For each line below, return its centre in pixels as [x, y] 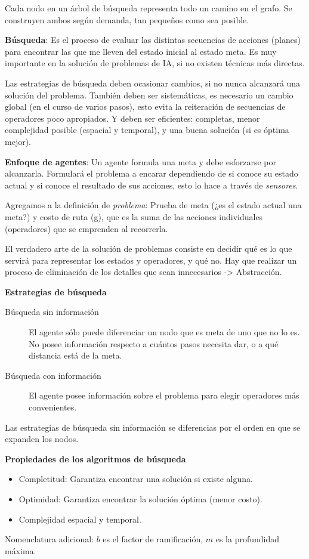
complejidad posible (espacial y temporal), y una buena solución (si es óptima [147, 130]
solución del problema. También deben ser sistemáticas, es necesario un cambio [149, 95]
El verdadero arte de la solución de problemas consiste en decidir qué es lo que [149, 248]
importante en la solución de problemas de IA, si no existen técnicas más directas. [155, 63]
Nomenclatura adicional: [50, 539]
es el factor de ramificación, [153, 539]
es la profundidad [248, 539]
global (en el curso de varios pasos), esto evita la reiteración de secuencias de [145, 106]
